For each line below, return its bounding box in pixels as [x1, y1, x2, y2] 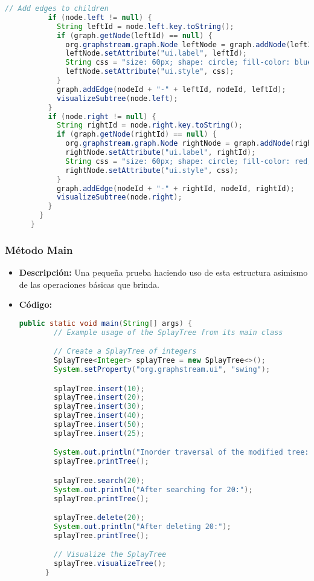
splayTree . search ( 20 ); [54, 476, 145, 485]
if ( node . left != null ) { [48, 13, 152, 22]
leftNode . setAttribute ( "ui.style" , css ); [65, 67, 234, 76]
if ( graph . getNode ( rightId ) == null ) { [56, 130, 217, 139]
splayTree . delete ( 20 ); [54, 513, 145, 522]
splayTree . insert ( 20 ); [54, 393, 145, 402]
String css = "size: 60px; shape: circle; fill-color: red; [65, 157, 312, 166]
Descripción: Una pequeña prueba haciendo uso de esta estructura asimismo [19, 266, 308, 279]
